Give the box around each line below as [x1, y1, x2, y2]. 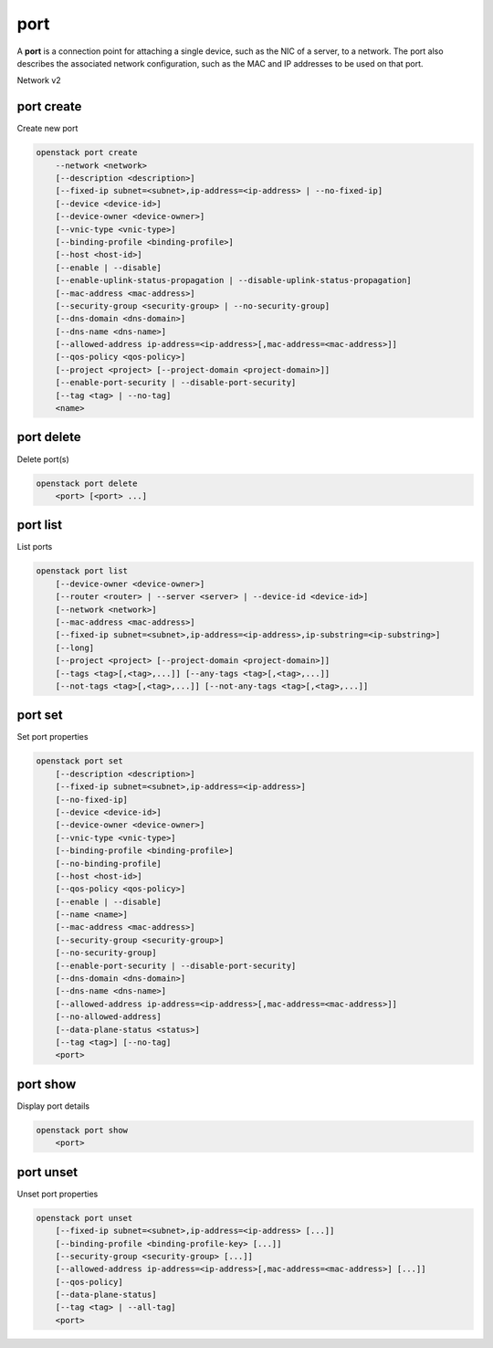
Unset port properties [16, 1188, 99, 1199]
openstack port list [36, 566, 128, 576]
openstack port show [36, 1124, 128, 1135]
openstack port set [36, 756, 123, 766]
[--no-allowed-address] [55, 1012, 162, 1022]
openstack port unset [36, 1213, 133, 1223]
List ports [16, 542, 53, 553]
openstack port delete [36, 478, 138, 489]
